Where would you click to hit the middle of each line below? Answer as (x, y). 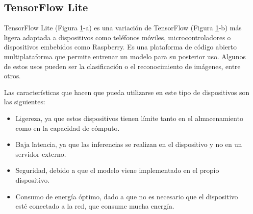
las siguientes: (25, 102)
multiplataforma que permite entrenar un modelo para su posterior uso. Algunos (125, 56)
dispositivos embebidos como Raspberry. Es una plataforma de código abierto (120, 47)
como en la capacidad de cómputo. (67, 128)
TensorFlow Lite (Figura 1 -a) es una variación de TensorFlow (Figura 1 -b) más (123, 28)
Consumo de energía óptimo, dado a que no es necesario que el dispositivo (127, 196)
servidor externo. (41, 154)
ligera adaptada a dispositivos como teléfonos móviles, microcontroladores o (117, 37)
